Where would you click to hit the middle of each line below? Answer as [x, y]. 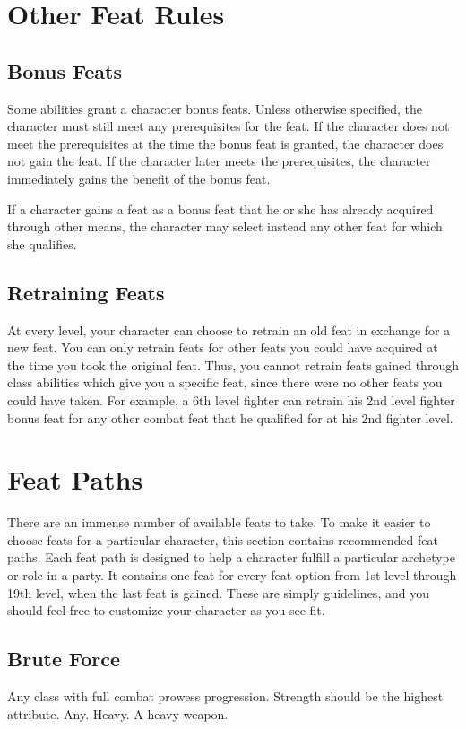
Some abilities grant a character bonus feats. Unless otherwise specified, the [215, 108]
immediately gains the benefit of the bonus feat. [139, 178]
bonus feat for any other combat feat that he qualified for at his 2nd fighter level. [230, 417]
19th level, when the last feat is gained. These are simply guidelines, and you [218, 592]
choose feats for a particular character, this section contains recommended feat [223, 539]
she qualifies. [42, 243]
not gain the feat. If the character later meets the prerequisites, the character [219, 161]
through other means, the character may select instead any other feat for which [225, 226]
